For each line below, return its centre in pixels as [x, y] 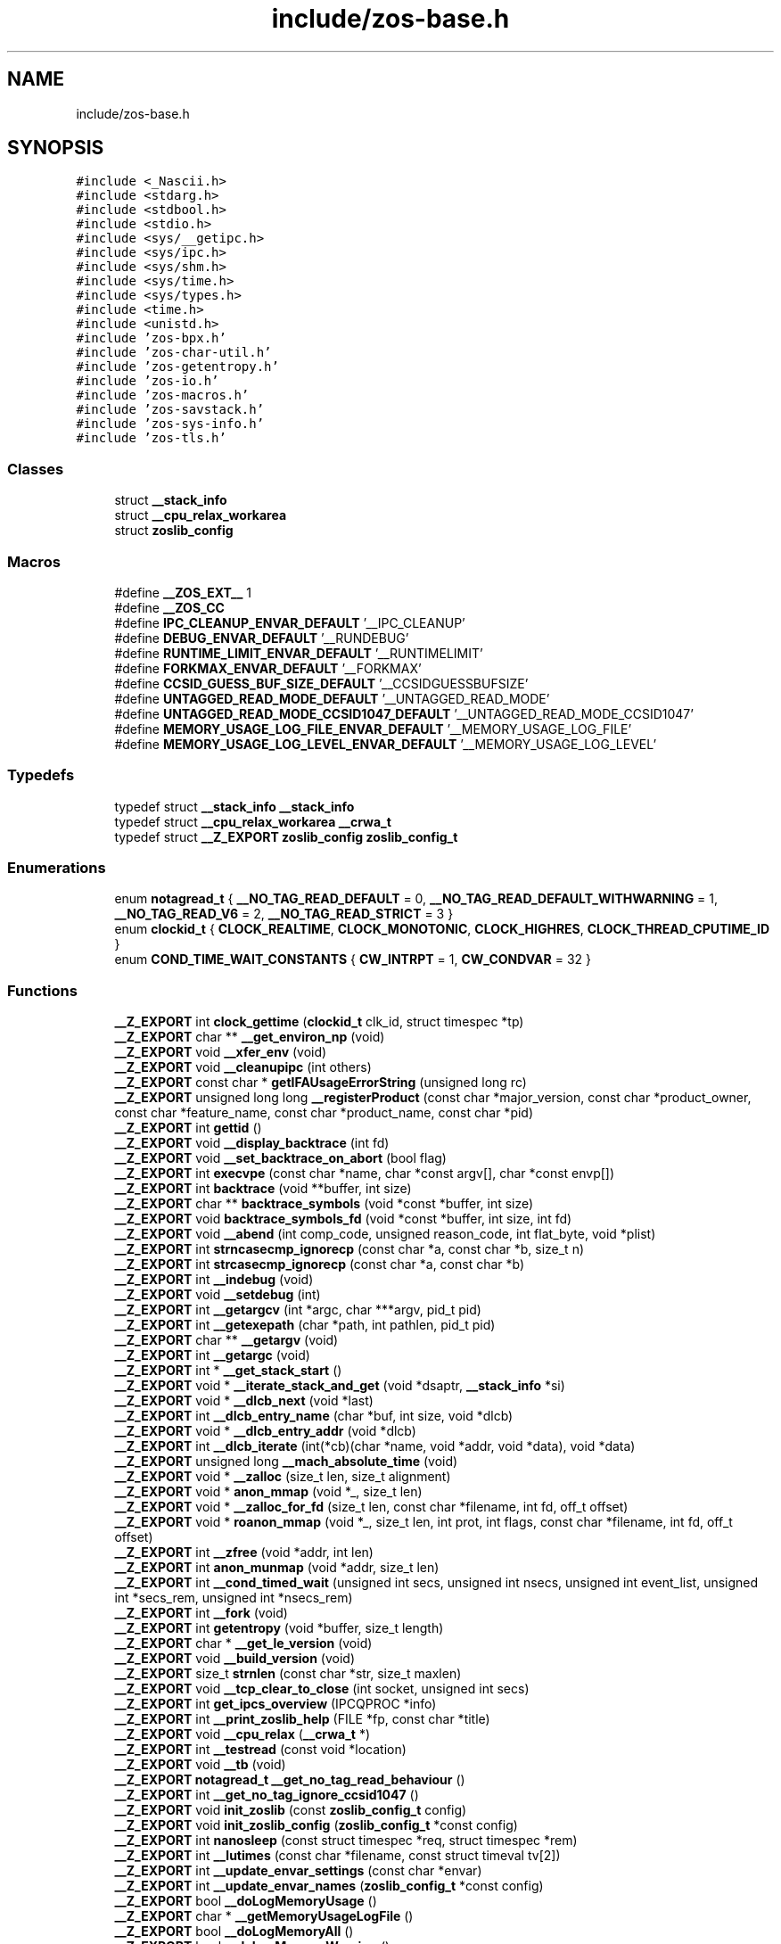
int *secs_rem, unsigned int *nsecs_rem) [234, 1598]
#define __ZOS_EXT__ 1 [183, 592]
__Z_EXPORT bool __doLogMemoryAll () [234, 1932]
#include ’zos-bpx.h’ [151, 338]
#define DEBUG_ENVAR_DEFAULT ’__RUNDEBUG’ [262, 638]
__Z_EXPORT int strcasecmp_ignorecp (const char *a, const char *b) [320, 1264]
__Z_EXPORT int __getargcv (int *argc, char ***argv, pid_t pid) [298, 1310]
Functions [42, 990]
